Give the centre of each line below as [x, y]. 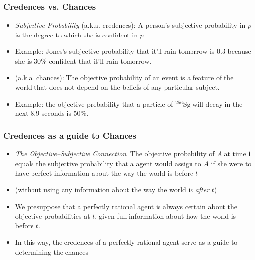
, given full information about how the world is [165, 216]
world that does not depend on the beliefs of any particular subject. [117, 87]
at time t [238, 154]
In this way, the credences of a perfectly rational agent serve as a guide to [126, 242]
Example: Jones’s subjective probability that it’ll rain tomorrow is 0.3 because [133, 51]
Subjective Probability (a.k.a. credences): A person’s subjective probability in [130, 25]
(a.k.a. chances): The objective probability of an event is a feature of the [124, 77]
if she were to [231, 163]
